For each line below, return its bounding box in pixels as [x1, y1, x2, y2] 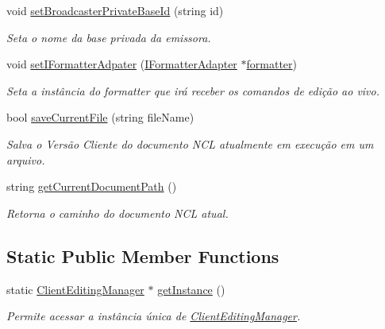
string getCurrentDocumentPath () [6, 178, 177, 195]
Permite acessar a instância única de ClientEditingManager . [6, 308, 301, 324]
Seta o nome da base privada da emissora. [6, 29, 211, 45]
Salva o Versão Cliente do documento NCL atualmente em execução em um [6, 135, 374, 152]
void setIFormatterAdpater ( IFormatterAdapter [6, 56, 237, 72]
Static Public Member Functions [6, 243, 279, 268]
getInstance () [157, 281, 225, 297]
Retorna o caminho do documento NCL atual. [6, 204, 229, 221]
